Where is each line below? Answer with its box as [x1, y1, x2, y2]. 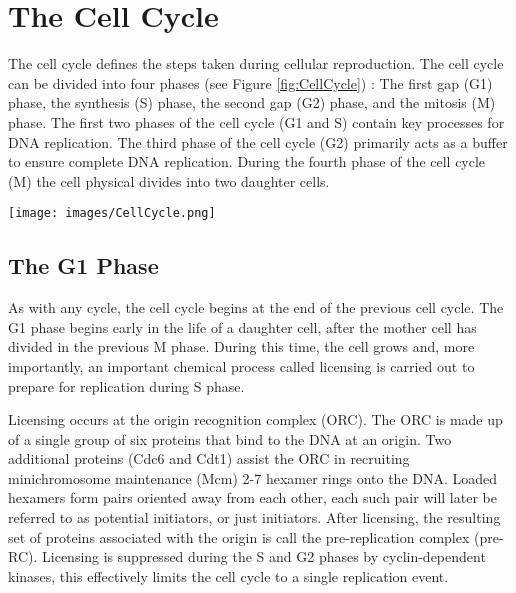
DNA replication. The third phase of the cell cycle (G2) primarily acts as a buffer [8, 131, 508, 152]
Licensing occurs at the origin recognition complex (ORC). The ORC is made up [8, 409, 503, 430]
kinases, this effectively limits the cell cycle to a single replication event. [8, 565, 449, 586]
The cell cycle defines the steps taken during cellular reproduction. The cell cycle [8, 53, 504, 74]
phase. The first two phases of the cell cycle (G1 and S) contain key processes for [8, 111, 505, 132]
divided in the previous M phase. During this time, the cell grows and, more [8, 336, 475, 357]
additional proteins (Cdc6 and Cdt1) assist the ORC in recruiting [8, 448, 410, 469]
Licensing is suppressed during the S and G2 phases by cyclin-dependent [42, 546, 486, 567]
